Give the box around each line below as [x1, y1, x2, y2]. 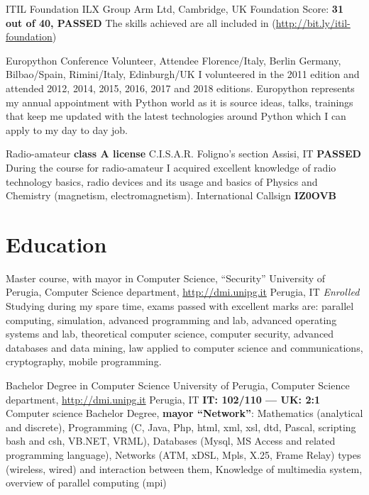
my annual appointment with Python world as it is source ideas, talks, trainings [6, 94, 353, 109]
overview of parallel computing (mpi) [6, 475, 167, 490]
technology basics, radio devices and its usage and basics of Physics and [6, 174, 318, 189]
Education [6, 229, 107, 258]
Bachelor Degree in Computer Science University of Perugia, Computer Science [6, 378, 350, 392]
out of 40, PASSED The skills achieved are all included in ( [6, 15, 276, 30]
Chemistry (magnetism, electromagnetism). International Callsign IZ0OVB [6, 188, 337, 203]
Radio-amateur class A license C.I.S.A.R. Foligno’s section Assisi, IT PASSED [6, 146, 361, 161]
